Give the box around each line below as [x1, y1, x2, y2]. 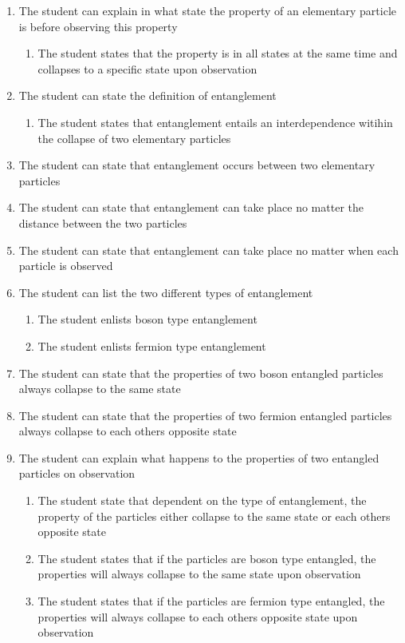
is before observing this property [18, 18, 178, 34]
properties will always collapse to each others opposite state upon [37, 608, 358, 625]
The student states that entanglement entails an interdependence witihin [37, 113, 393, 130]
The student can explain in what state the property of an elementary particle [18, 2, 396, 18]
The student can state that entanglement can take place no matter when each [18, 241, 399, 258]
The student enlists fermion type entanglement [37, 337, 266, 354]
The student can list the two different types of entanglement [18, 284, 313, 300]
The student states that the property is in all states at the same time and [37, 45, 398, 62]
